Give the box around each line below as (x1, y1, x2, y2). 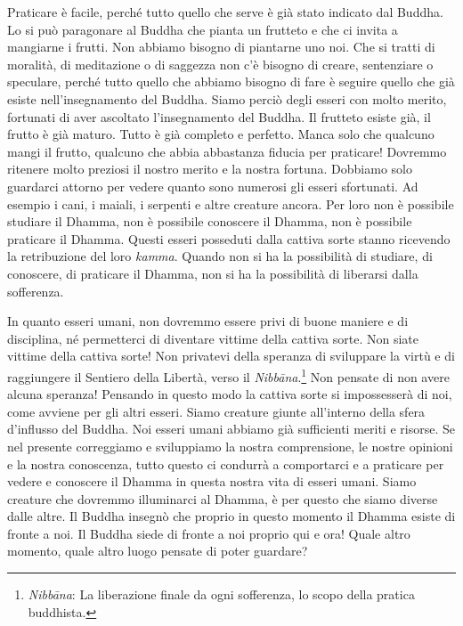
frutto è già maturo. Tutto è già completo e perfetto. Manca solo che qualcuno (7, 125, 435, 143)
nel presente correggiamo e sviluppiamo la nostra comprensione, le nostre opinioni (7, 436, 453, 455)
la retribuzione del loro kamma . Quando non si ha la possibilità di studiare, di (7, 247, 433, 265)
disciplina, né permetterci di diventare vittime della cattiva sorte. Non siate (7, 329, 418, 347)
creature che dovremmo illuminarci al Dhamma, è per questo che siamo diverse (7, 489, 438, 508)
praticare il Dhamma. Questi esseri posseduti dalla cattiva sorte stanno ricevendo (7, 229, 451, 248)
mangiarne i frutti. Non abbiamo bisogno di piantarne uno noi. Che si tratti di (7, 37, 435, 56)
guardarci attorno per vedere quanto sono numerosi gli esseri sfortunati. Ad (7, 176, 418, 195)
